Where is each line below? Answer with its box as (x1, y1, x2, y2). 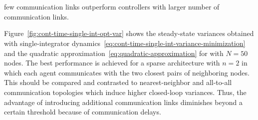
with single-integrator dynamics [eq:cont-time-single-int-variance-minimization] (4, 37, 246, 48)
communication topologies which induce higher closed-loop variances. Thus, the (4, 86, 247, 97)
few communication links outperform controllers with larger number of (4, 1, 220, 12)
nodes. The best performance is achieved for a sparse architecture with (4, 57, 220, 68)
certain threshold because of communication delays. (4, 106, 161, 117)
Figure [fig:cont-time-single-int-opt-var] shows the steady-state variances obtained (4, 28, 254, 38)
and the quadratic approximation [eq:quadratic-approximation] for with (4, 47, 224, 58)
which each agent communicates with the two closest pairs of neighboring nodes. (4, 67, 250, 77)
